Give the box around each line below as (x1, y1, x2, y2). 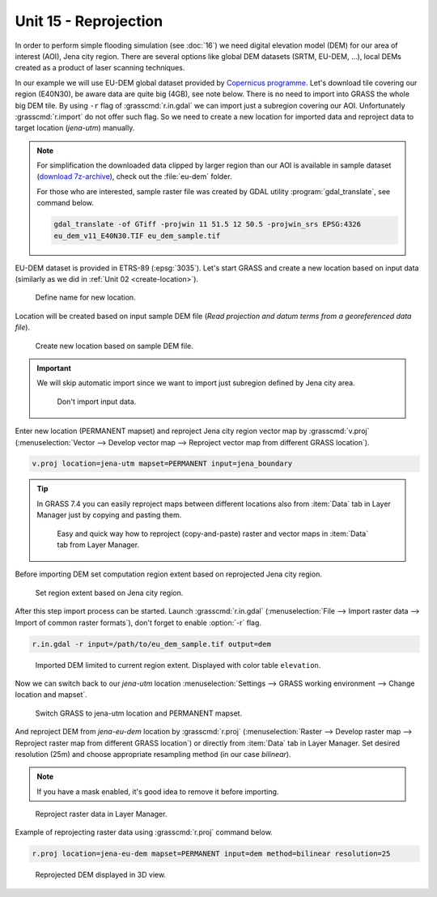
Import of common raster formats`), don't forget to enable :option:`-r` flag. (15, 618, 262, 627)
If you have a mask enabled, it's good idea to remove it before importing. (36, 786, 279, 797)
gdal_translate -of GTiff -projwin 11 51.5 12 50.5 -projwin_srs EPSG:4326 (53, 219, 362, 229)
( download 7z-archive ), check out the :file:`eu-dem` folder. (36, 172, 232, 181)
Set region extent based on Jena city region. (35, 588, 184, 597)
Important (36, 363, 72, 372)
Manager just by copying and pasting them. (36, 510, 182, 520)
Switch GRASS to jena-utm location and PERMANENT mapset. (35, 708, 243, 718)
